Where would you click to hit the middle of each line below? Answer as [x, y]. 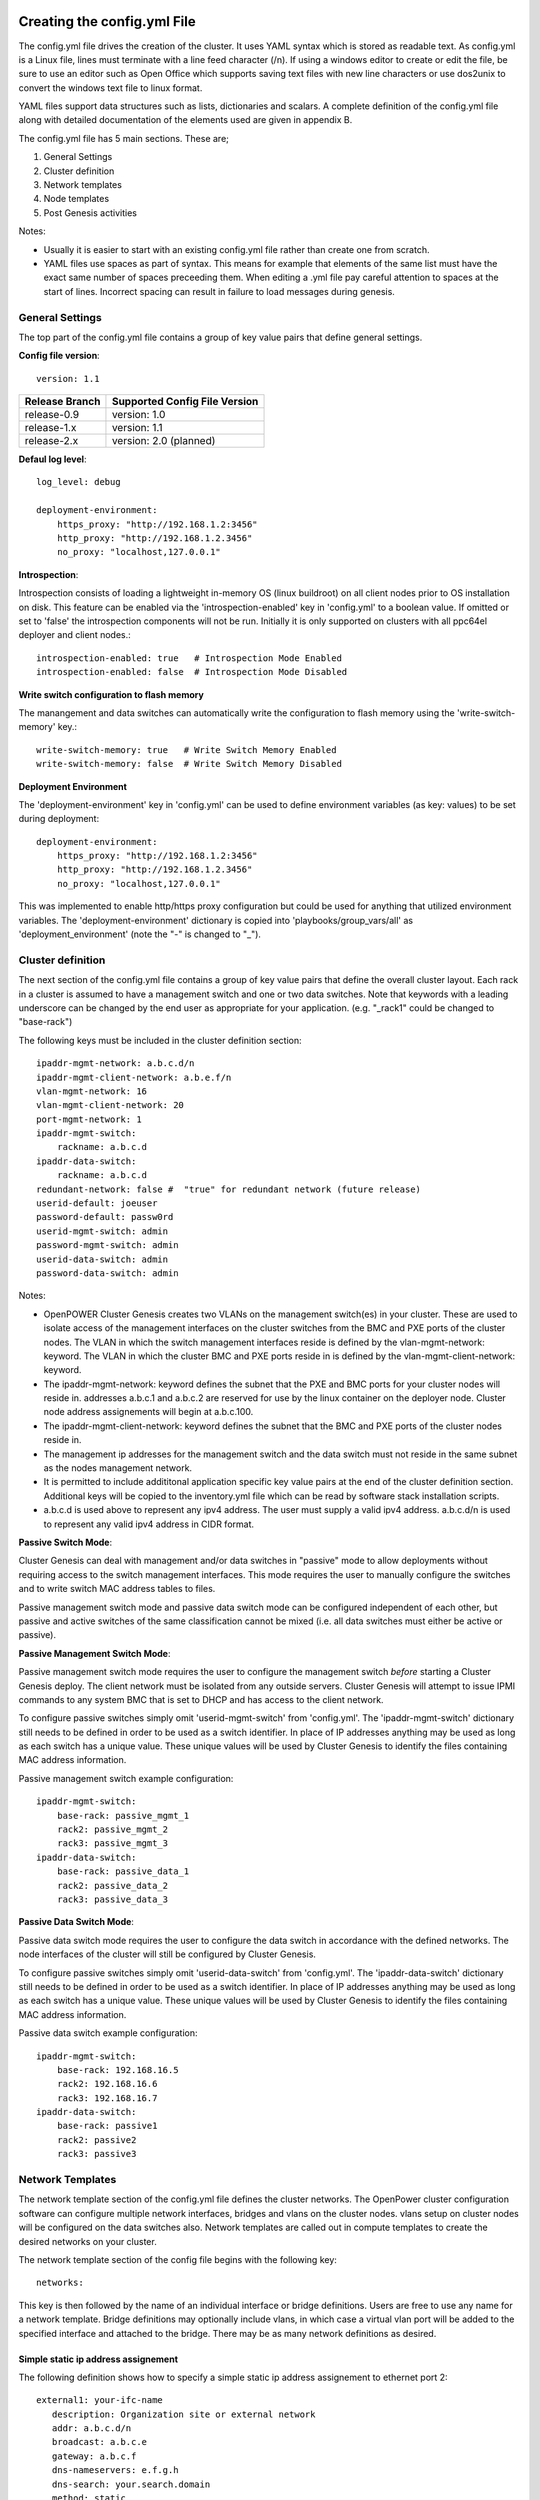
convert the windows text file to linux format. [110, 87]
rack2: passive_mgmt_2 [112, 1829]
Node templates [76, 199]
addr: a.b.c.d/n [91, 2428]
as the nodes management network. [118, 1468]
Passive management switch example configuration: [126, 1778]
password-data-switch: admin [107, 1273]
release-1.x [50, 428]
